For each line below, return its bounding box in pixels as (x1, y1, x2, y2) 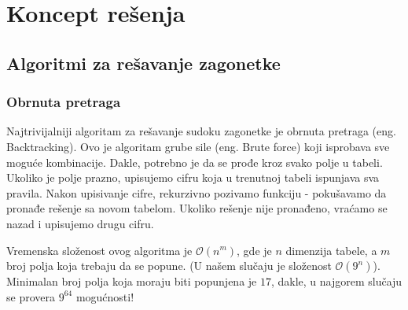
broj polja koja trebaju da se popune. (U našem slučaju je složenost (6, 257, 332, 274)
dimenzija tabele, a (285, 242, 377, 258)
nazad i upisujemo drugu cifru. (6, 215, 154, 231)
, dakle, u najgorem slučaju (270, 273, 402, 290)
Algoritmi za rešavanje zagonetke (6, 50, 281, 75)
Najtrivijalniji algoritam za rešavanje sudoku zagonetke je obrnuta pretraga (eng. (6, 123, 396, 139)
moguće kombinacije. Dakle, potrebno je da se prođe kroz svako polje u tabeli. (6, 153, 383, 170)
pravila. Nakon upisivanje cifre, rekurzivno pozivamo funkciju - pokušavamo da (6, 184, 387, 201)
